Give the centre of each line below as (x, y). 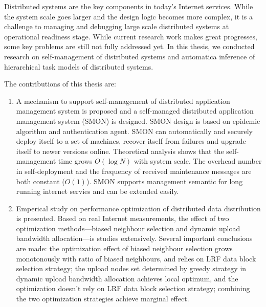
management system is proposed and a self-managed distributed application (135, 111)
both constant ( (40, 181)
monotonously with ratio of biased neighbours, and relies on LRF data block (136, 258)
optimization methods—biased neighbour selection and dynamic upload (128, 228)
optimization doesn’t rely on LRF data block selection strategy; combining (133, 288)
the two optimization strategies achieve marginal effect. (103, 299)
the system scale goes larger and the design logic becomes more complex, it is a (128, 16)
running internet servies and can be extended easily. (97, 191)
